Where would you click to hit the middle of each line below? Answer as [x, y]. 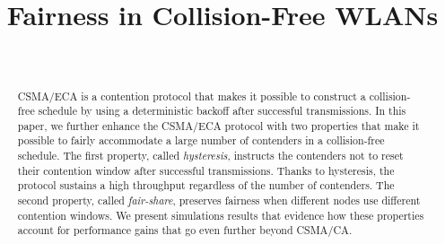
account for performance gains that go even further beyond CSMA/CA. [185, 230]
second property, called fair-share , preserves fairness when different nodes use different [219, 200]
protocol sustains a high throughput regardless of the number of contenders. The [206, 185]
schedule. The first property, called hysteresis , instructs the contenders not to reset [210, 156]
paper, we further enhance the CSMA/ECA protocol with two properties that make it [218, 125]
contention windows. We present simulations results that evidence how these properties [221, 215]
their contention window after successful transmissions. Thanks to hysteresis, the [206, 170]
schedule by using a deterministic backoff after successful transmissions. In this [222, 111]
